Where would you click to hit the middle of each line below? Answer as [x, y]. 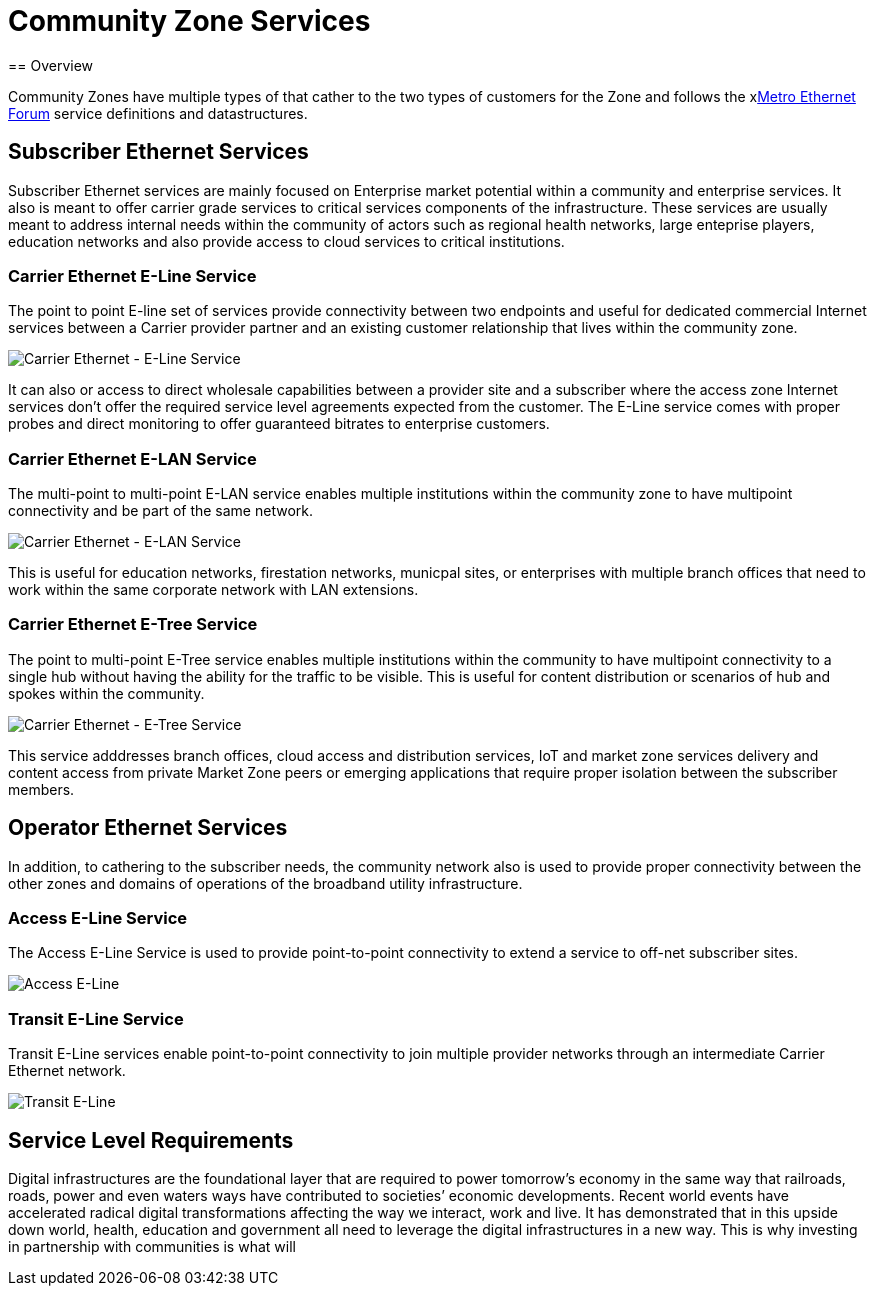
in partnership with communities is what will [152, 1247]
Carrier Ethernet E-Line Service [132, 275]
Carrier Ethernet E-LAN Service [132, 458]
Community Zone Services [189, 21]
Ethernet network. [67, 1071]
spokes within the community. [106, 693]
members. [41, 789]
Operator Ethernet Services [148, 828]
